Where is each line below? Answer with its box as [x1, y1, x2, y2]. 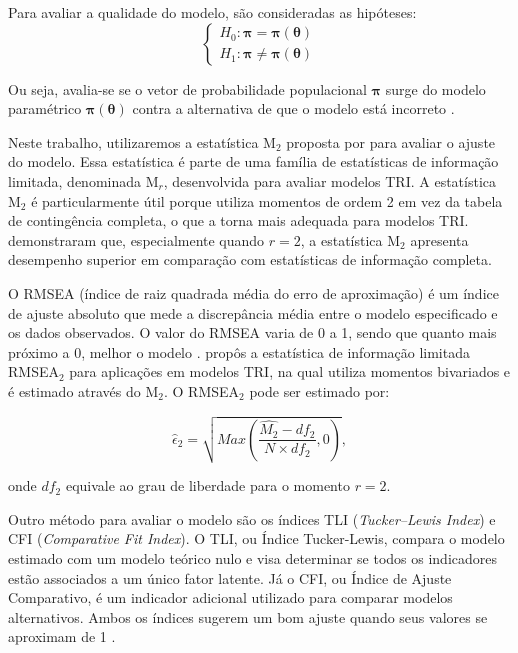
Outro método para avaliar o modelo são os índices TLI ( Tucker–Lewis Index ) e [8, 508, 496, 529]
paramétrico [8, 98, 82, 119]
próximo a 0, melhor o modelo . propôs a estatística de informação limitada [8, 341, 470, 362]
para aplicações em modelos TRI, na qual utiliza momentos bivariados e [69, 361, 511, 382]
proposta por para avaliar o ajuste [286, 131, 496, 152]
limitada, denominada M [8, 170, 159, 191]
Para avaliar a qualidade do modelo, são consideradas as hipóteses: [8, 2, 417, 22]
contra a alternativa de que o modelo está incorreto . [132, 98, 455, 119]
